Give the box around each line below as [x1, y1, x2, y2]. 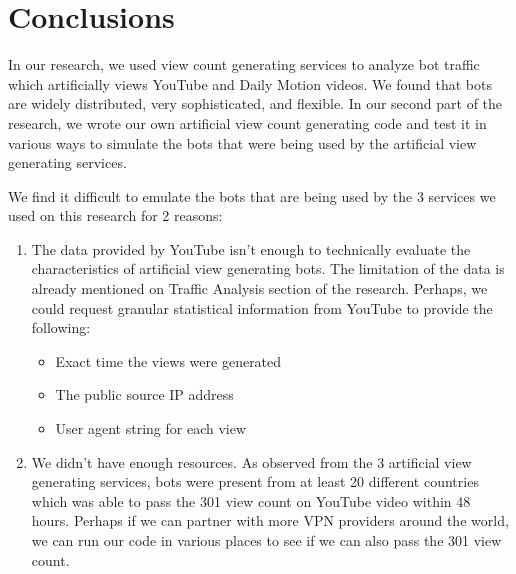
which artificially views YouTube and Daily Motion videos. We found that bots [8, 73, 492, 94]
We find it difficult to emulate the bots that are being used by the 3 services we [8, 185, 496, 206]
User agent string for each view [55, 418, 247, 439]
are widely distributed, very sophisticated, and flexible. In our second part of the [8, 93, 503, 114]
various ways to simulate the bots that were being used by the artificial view [8, 132, 477, 153]
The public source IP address [55, 384, 234, 405]
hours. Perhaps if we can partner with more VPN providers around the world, [31, 510, 509, 531]
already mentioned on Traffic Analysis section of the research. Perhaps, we [31, 278, 488, 299]
